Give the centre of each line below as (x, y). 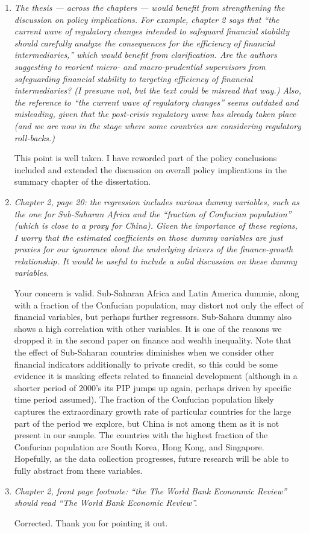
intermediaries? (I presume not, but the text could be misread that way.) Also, (158, 90)
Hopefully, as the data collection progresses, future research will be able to (151, 458)
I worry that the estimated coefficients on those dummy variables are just (148, 237)
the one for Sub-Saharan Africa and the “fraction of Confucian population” (153, 213)
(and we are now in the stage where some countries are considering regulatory (158, 125)
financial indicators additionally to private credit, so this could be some (146, 364)
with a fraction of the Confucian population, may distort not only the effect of (159, 305)
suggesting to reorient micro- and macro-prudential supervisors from (140, 66)
